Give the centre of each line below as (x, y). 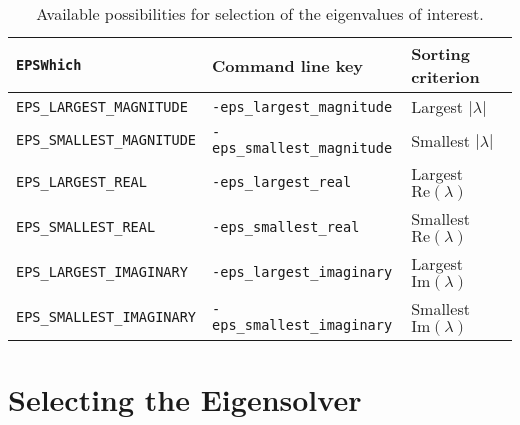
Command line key (288, 65)
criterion (445, 76)
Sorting (440, 53)
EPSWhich (49, 65)
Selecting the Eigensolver (185, 399)
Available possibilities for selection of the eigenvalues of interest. (260, 13)
